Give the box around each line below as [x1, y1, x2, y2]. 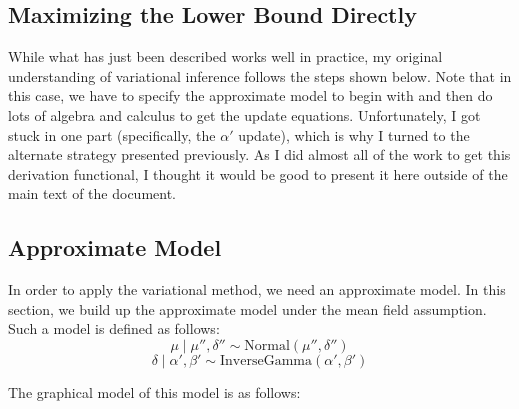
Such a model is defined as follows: [8, 318, 220, 339]
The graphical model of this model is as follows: [8, 381, 301, 402]
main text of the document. [8, 183, 176, 204]
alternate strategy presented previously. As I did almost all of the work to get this [8, 144, 511, 165]
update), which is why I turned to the [238, 124, 470, 145]
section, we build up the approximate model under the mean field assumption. [8, 298, 487, 319]
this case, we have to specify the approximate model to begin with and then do [8, 85, 493, 106]
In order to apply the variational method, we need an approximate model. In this [8, 279, 506, 300]
